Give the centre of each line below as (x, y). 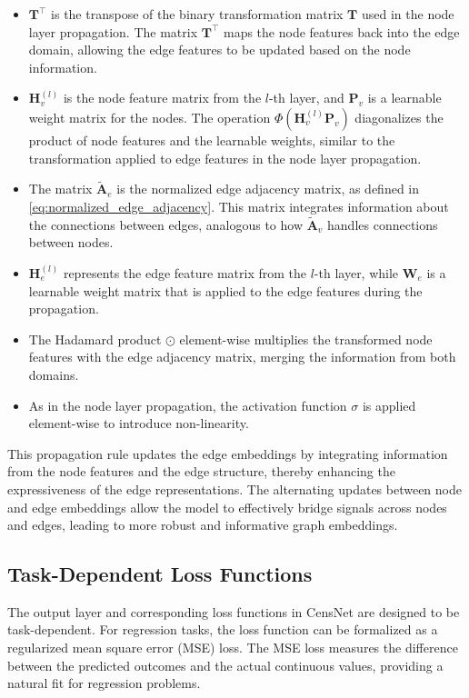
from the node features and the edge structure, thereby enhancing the (201, 471)
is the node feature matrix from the (162, 98)
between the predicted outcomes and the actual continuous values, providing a (225, 665)
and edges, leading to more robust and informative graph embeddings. (203, 525)
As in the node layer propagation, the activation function (188, 405)
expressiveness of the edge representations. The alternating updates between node (234, 489)
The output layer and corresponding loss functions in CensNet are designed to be (234, 611)
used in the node (408, 14)
